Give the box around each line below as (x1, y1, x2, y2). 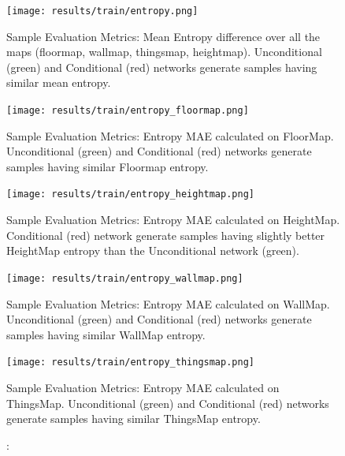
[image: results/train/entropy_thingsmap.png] (6, 357, 254, 368)
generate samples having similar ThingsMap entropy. (6, 410, 261, 427)
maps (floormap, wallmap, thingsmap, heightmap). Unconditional (6, 43, 322, 60)
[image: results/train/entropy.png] (6, 6, 198, 17)
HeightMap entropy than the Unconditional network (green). (6, 242, 299, 259)
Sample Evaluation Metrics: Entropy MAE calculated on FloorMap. (6, 127, 334, 144)
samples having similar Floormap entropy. (6, 158, 209, 174)
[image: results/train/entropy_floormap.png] (6, 105, 249, 117)
